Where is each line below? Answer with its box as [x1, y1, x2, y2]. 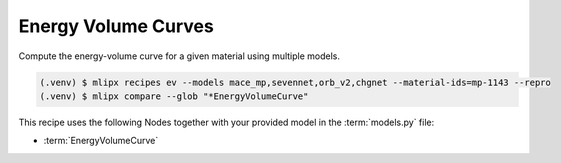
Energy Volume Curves [18, 15, 214, 37]
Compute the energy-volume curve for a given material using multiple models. [18, 50, 340, 62]
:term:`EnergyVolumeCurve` [43, 135, 159, 147]
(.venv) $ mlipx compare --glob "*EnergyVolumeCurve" [39, 90, 309, 102]
